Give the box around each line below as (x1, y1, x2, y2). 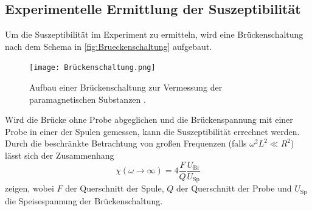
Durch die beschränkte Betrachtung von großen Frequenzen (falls (5, 137, 247, 150)
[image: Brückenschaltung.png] (29, 63, 156, 72)
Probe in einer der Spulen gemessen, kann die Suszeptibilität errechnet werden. (5, 125, 300, 137)
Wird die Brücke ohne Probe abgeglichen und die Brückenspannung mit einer (5, 113, 293, 126)
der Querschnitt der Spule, (65, 182, 164, 195)
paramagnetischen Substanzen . (29, 92, 146, 105)
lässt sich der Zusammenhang (5, 149, 114, 162)
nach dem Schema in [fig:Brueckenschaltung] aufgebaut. (5, 40, 212, 52)
